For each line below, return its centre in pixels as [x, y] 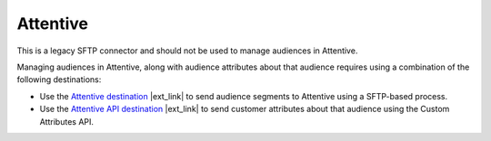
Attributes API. [67, 121]
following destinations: [59, 80]
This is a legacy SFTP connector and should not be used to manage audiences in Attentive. [187, 51]
